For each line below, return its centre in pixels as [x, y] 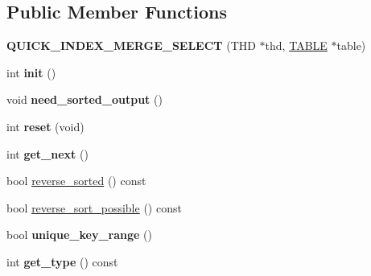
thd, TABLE [296, 45]
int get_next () [47, 153]
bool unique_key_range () [79, 235]
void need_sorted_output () [85, 99]
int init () [31, 72]
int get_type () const [62, 261]
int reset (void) [45, 126]
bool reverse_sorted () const [76, 181]
